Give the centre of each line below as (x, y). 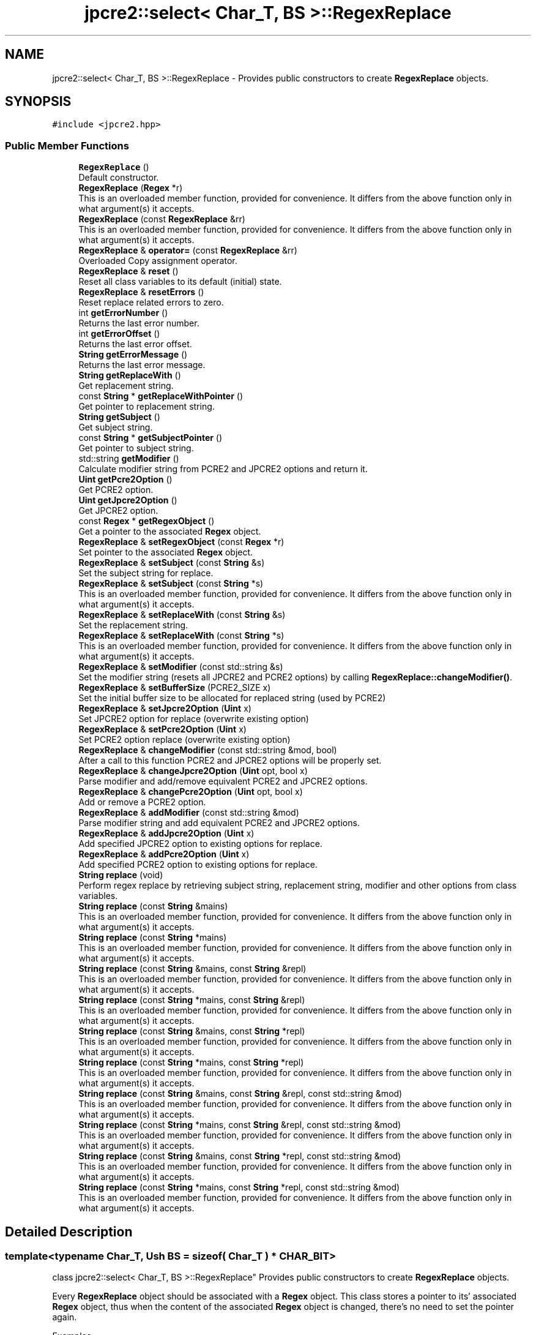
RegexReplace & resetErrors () (141, 292)
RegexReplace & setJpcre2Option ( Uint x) (165, 709)
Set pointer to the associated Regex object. (166, 552)
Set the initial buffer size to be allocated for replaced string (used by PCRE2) (232, 698)
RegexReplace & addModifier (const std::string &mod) (189, 813)
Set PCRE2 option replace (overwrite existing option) (184, 740)
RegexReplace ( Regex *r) (131, 188)
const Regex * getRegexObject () (147, 521)
